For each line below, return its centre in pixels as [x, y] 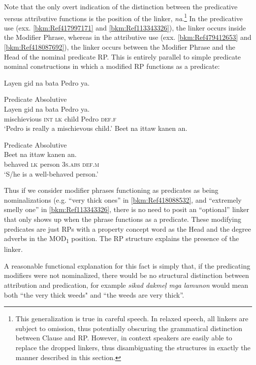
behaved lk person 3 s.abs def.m [52, 164]
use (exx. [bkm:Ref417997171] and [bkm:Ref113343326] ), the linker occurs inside [125, 27]
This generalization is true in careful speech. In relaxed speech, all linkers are [132, 319]
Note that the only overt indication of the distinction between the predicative [121, 6]
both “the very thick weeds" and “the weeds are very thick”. [94, 294]
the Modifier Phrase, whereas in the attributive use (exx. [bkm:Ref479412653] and [128, 37]
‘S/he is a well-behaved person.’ [51, 173]
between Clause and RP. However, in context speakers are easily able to [124, 338]
